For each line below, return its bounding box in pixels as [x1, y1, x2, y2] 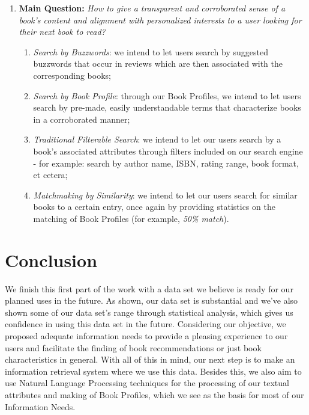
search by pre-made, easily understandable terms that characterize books [33, 101, 301, 114]
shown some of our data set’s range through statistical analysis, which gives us [5, 306, 293, 318]
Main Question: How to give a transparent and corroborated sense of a [19, 2, 286, 14]
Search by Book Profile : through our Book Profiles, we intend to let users [33, 89, 301, 102]
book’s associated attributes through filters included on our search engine [33, 144, 303, 157]
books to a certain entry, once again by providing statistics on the [33, 200, 275, 213]
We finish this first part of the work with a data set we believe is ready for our [5, 282, 293, 295]
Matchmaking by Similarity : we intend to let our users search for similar [33, 188, 298, 201]
